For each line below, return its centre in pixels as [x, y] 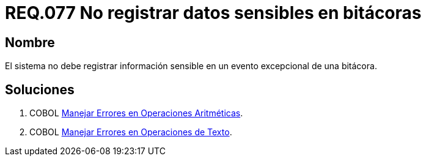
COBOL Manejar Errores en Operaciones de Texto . [131, 132]
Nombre [30, 42]
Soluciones [40, 89]
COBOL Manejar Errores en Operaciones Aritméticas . [136, 113]
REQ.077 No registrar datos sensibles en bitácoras [213, 13]
